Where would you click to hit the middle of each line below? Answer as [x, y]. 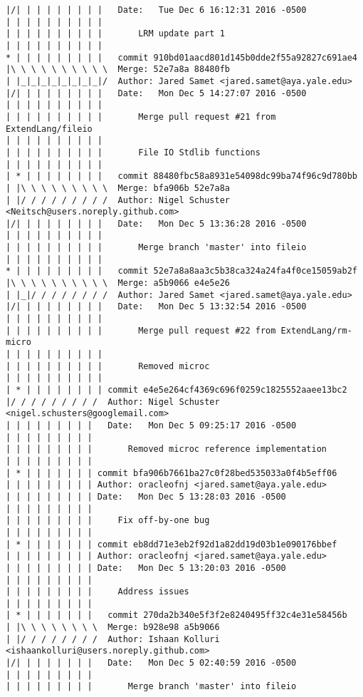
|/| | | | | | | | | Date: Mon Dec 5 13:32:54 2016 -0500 [156, 307]
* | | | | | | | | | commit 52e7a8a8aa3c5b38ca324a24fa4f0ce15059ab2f [181, 271]
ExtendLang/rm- [316, 330]
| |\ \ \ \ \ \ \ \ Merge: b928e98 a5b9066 [113, 628]
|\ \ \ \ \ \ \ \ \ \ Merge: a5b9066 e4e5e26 [118, 283]
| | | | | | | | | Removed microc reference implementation [167, 449]
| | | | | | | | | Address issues [98, 592]
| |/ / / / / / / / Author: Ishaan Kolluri [113, 639]
